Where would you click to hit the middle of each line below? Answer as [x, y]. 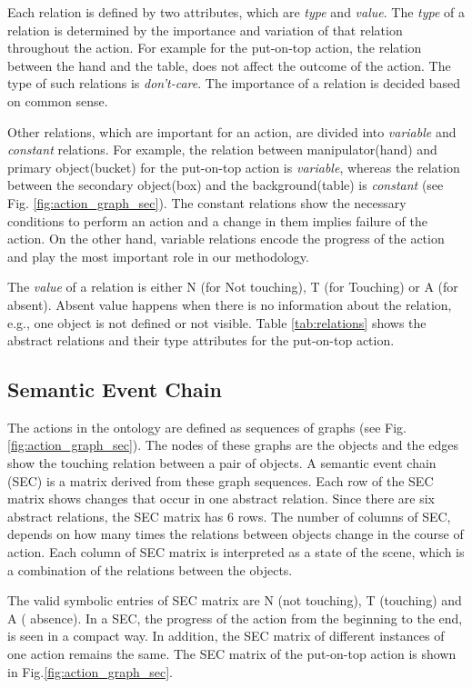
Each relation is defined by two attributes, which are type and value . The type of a [236, 12]
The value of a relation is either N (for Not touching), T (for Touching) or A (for [233, 287]
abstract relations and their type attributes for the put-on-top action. [201, 340]
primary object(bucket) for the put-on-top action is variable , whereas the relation [234, 167]
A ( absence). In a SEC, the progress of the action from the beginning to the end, [235, 618]
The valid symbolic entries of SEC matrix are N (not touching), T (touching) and [235, 600]
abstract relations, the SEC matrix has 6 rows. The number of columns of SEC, [229, 516]
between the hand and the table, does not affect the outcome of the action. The [229, 65]
